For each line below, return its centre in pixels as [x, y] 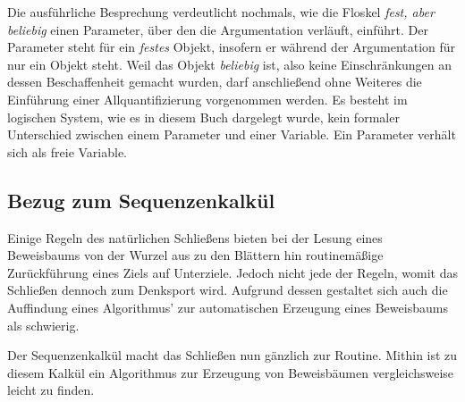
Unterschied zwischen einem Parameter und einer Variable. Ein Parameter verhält [232, 134]
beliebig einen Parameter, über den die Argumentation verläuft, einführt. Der [218, 29]
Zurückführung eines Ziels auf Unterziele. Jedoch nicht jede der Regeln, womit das [232, 272]
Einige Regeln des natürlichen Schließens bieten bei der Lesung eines [195, 237]
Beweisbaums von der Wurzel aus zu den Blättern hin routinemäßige [195, 255]
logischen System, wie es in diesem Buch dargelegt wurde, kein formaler [203, 117]
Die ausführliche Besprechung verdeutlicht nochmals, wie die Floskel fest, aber [221, 12]
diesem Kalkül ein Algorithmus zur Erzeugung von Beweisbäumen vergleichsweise [231, 372]
